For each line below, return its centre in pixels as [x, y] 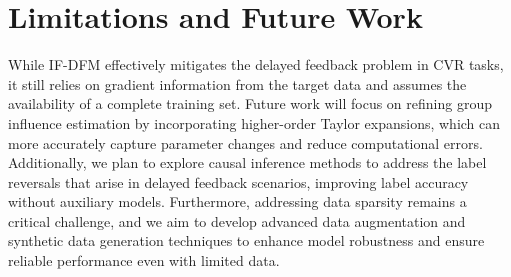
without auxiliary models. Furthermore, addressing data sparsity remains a [237, 201]
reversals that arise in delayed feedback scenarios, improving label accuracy [238, 181]
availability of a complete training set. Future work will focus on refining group [250, 103]
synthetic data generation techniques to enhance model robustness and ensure [246, 240]
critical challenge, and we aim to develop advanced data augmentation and [237, 220]
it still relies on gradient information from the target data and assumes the [237, 83]
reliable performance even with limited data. [144, 260]
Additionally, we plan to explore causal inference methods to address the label [247, 162]
